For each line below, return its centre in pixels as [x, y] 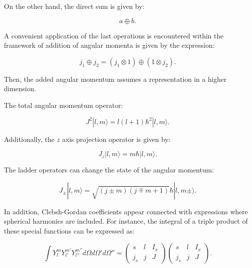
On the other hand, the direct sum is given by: [74, 6]
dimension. [20, 88]
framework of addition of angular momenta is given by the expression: [109, 45]
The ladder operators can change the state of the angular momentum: [109, 170]
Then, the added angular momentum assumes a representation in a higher [115, 79]
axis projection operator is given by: [116, 139]
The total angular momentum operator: [64, 105]
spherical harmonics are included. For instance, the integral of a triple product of [126, 221]
